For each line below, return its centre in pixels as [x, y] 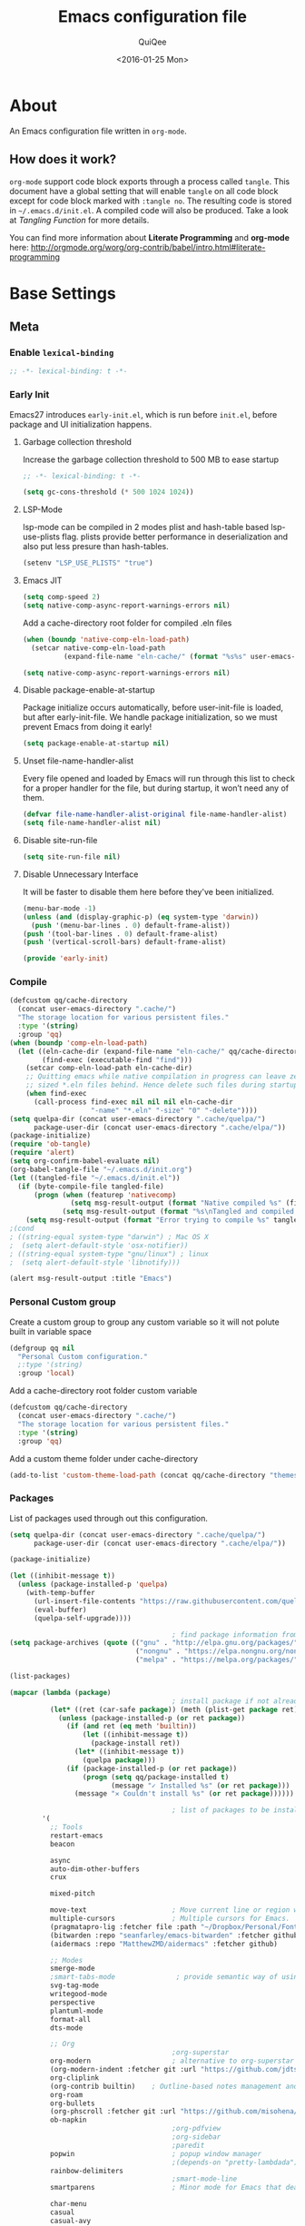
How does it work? [63, 159]
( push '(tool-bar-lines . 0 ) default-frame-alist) [120, 934]
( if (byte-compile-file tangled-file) [91, 1187]
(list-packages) [40, 1677]
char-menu [69, 2204]
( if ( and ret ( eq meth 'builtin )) [132, 1727]
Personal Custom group [63, 1302]
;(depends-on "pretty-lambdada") [235, 2162]
